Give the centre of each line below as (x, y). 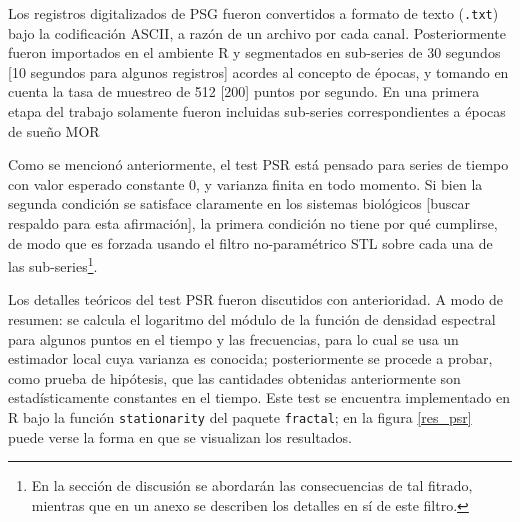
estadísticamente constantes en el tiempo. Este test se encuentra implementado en (259, 397)
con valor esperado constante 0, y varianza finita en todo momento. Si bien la (245, 183)
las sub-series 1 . (53, 264)
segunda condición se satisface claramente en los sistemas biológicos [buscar (239, 203)
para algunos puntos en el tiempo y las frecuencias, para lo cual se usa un (233, 338)
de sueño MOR (54, 130)
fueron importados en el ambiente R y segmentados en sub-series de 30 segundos (254, 52)
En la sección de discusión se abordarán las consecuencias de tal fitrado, (252, 485)
